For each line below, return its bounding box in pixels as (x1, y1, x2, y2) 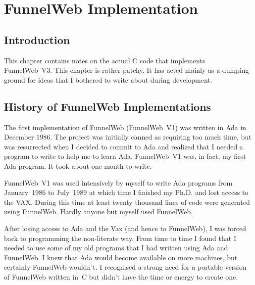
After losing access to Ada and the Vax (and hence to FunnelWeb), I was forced (4, 223, 247, 233)
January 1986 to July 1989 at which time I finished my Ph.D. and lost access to (4, 187, 249, 197)
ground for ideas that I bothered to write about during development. (4, 74, 212, 85)
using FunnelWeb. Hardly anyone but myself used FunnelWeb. (4, 206, 193, 217)
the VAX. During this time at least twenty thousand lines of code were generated (4, 196, 250, 207)
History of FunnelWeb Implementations (4, 98, 211, 114)
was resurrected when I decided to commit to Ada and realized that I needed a (4, 141, 243, 151)
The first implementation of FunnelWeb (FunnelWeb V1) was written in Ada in (4, 122, 247, 132)
